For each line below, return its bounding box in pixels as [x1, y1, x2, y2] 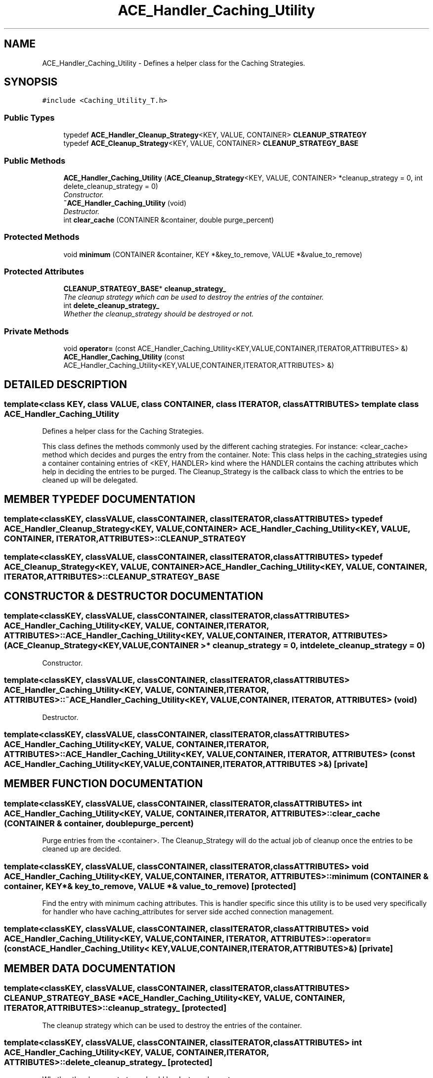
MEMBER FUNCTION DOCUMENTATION [4, 777, 203, 790]
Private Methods [4, 326, 69, 336]
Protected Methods [4, 232, 80, 242]
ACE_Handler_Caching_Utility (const [63, 353, 185, 361]
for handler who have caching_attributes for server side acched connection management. [42, 907, 334, 916]
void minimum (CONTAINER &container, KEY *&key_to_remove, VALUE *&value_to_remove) [63, 250, 362, 259]
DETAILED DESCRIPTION [4, 378, 128, 391]
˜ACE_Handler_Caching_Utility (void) [63, 198, 186, 207]
